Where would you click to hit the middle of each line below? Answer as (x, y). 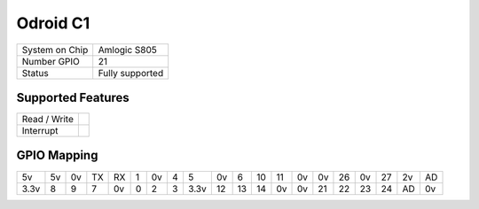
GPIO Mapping (57, 155)
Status (35, 73)
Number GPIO (51, 61)
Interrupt (40, 131)
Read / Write (48, 120)
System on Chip (55, 50)
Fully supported (131, 73)
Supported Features (73, 97)
